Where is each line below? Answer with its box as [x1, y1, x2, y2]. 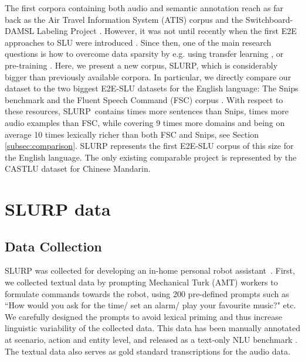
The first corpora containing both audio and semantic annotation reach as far [5, 2, 283, 13]
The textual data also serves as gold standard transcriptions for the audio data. [5, 345, 290, 357]
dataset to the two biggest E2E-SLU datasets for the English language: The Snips [5, 82, 299, 94]
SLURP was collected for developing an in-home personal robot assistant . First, [5, 264, 295, 277]
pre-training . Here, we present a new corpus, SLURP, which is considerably [5, 59, 278, 71]
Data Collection [5, 237, 102, 255]
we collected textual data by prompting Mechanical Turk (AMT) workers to [5, 276, 278, 288]
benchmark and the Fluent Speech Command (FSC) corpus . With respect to [5, 93, 283, 105]
